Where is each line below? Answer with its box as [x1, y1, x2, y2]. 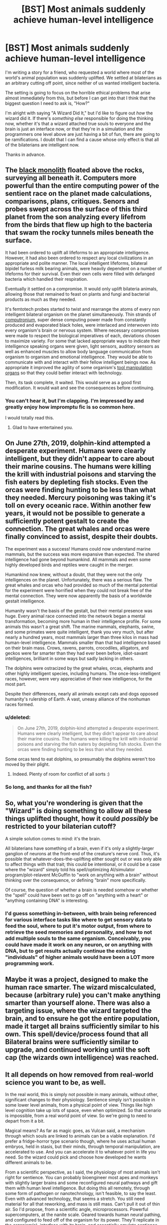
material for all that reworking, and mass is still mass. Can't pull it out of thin [5, 1201, 160, 1207]
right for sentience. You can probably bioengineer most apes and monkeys [5, 1175, 158, 1181]
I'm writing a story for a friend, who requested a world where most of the [5, 69, 155, 75]
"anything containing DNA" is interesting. [5, 897, 89, 903]
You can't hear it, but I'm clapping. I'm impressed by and [5, 397, 144, 404]
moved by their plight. [5, 761, 50, 767]
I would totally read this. [5, 415, 54, 421]
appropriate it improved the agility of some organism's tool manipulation [5, 364, 153, 370]
